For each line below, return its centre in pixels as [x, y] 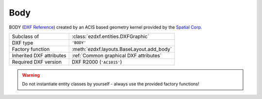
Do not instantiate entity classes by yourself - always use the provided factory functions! [111, 84]
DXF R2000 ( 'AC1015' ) [97, 62]
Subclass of [25, 36]
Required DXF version [37, 62]
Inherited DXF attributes [39, 55]
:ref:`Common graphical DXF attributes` [117, 55]
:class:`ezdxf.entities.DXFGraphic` [110, 36]
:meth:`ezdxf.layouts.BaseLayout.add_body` [122, 49]
